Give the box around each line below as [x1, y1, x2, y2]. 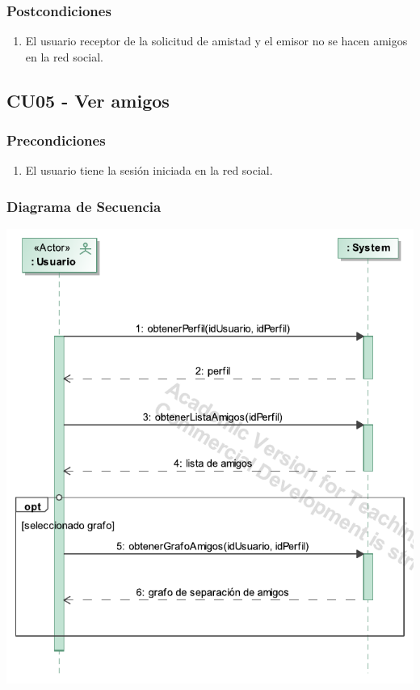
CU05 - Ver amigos [6, 87, 170, 112]
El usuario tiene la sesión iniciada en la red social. [25, 162, 273, 179]
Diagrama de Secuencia [6, 196, 162, 216]
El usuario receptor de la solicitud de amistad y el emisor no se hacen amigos [25, 32, 408, 49]
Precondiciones [6, 130, 106, 150]
